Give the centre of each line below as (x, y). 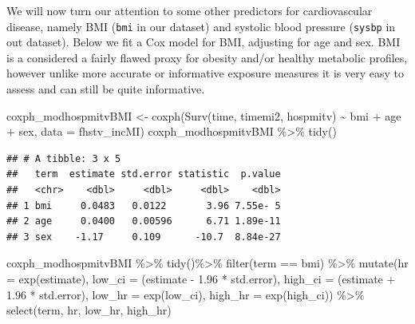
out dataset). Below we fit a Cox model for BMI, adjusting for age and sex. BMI (204, 42)
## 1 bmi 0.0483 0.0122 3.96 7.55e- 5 (144, 205)
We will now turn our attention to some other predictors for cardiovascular (190, 10)
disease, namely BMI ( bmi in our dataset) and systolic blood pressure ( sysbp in (201, 26)
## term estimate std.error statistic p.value (144, 174)
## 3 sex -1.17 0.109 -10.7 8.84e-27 (144, 237)
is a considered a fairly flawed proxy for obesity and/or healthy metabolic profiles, (207, 57)
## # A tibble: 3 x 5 (64, 158)
